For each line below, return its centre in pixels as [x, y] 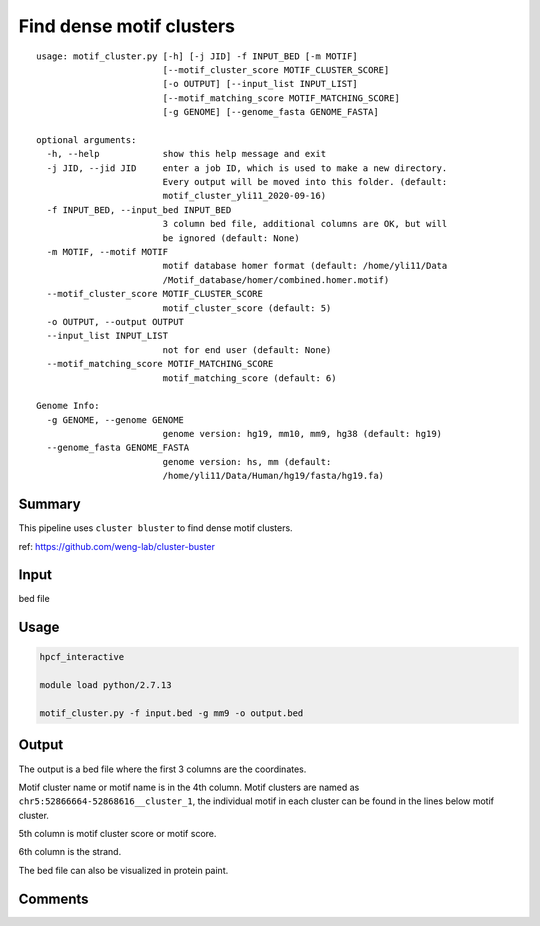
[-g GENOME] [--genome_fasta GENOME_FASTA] [270, 112]
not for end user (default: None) [247, 349]
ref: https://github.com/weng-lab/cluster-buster [116, 546]
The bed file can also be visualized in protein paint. [123, 870]
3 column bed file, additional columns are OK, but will [305, 224]
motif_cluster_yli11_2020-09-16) [244, 196]
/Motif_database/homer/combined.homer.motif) [276, 279]
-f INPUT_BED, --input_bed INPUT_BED [139, 209]
